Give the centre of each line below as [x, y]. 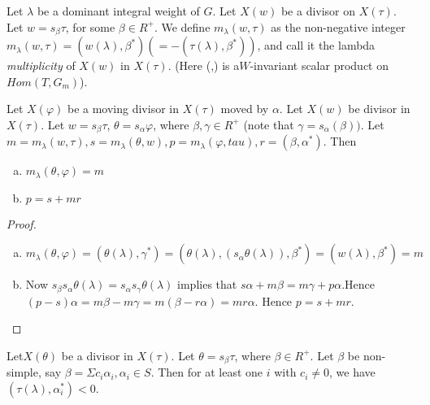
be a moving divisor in [123, 109]
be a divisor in [97, 355]
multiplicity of [41, 65]
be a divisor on [318, 11]
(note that [269, 124]
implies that [207, 284]
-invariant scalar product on [319, 65]
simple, [24, 372]
